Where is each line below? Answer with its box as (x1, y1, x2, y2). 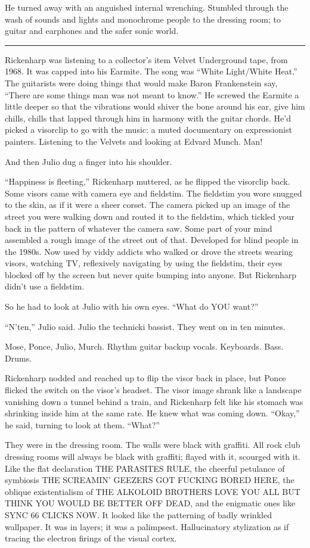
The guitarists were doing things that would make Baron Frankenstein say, (5, 76, 278, 89)
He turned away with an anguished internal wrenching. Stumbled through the (5, 1, 289, 13)
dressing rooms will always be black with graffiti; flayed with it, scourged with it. (5, 450, 300, 462)
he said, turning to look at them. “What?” (5, 418, 160, 431)
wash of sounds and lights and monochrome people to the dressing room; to (5, 13, 281, 25)
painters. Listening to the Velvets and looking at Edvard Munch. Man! (5, 135, 263, 147)
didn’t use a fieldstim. (5, 280, 85, 292)
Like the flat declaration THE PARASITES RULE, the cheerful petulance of (5, 462, 285, 474)
